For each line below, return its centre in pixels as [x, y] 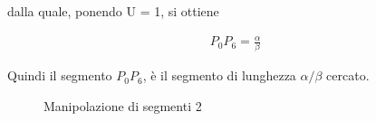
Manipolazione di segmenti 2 [123, 106]
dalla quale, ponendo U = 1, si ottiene [113, 11]
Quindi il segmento [60, 75]
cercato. [348, 75]
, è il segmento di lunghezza [219, 75]
